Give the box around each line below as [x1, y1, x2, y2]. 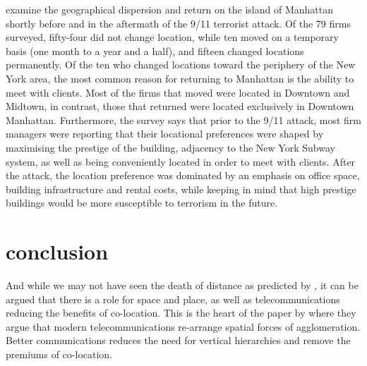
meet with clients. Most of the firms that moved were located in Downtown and [6, 85, 350, 99]
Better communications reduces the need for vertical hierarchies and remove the [6, 333, 351, 348]
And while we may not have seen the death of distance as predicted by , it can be [6, 278, 359, 293]
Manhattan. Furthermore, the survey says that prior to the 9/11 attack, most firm [6, 112, 362, 127]
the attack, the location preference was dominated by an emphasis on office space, [6, 168, 360, 183]
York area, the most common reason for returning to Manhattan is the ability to [6, 71, 354, 85]
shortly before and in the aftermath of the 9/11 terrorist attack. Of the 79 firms [6, 16, 351, 30]
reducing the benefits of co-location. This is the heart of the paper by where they [6, 305, 356, 320]
